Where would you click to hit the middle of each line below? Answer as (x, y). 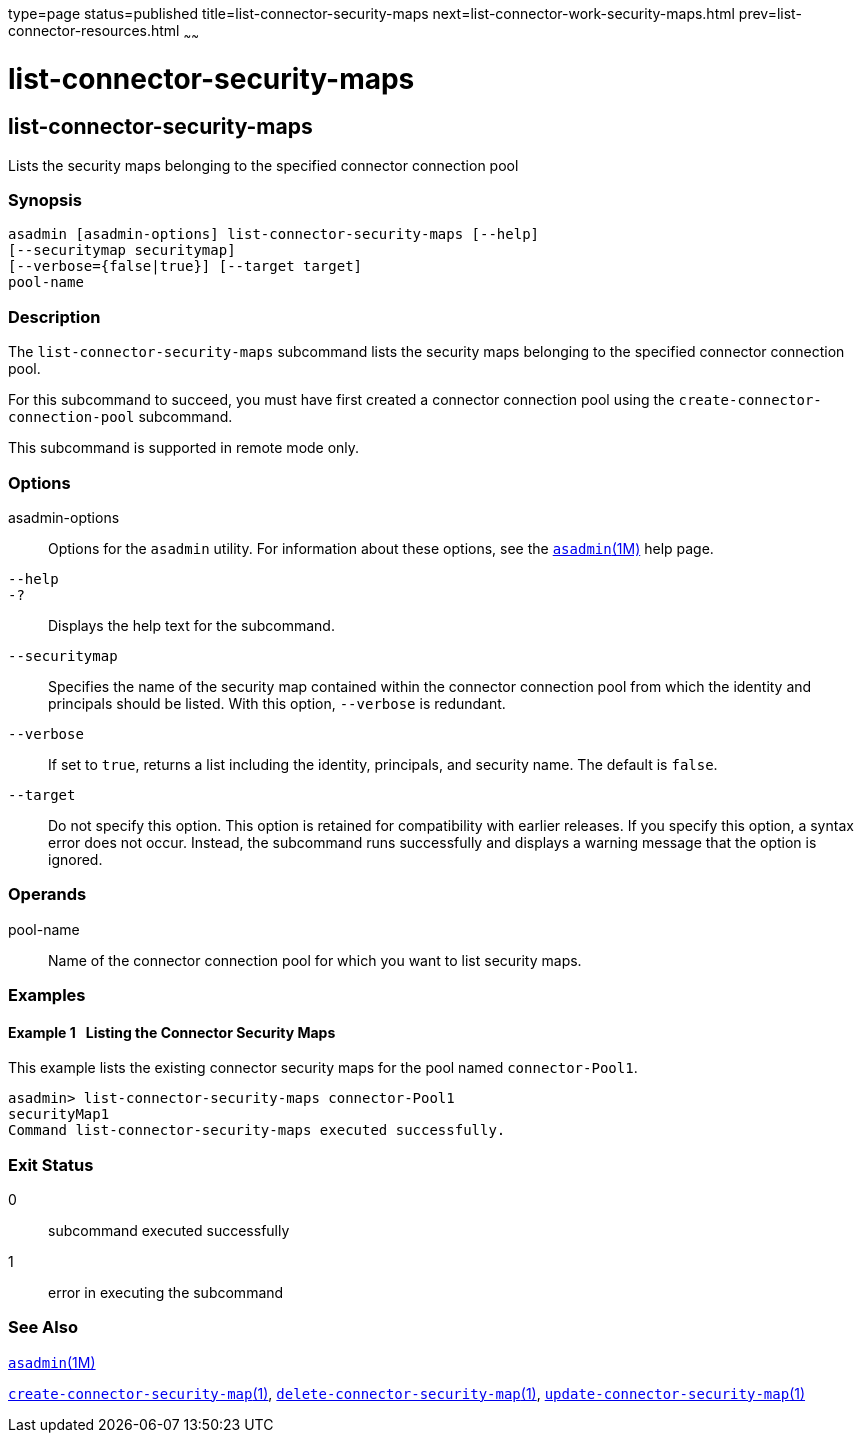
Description (54, 316)
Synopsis (45, 200)
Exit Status (51, 1164)
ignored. (75, 859)
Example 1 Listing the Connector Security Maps (172, 1032)
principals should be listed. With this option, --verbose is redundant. (277, 703)
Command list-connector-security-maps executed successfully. (257, 1130)
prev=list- (770, 13)
